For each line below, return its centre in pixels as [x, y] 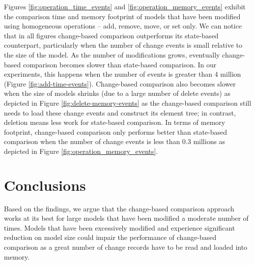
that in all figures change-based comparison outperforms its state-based [111, 35]
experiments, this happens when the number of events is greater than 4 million [123, 74]
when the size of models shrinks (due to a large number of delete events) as [117, 93]
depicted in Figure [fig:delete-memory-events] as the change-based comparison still [128, 103]
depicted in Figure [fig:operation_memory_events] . [81, 151]
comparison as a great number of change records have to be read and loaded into [126, 247]
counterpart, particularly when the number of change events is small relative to [123, 45]
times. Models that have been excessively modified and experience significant [120, 227]
